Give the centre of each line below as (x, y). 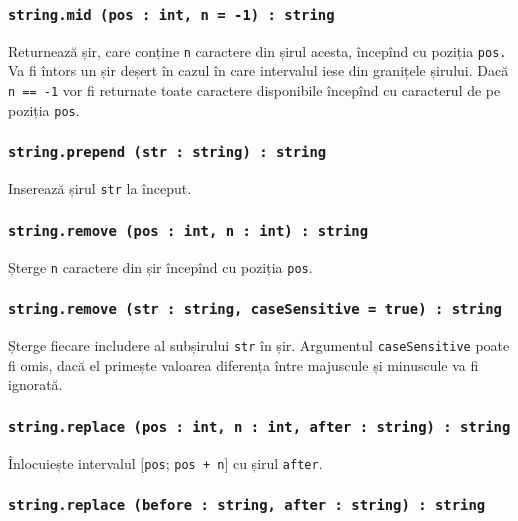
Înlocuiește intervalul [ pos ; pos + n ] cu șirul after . (165, 462)
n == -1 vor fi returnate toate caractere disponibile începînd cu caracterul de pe (254, 90)
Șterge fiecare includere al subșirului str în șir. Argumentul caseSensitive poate (259, 345)
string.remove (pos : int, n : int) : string (188, 230)
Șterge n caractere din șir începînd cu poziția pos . (160, 266)
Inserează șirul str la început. (100, 188)
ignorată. (35, 384)
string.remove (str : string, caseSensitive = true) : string (255, 309)
